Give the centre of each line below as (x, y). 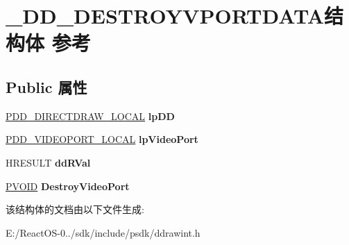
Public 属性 (46, 86)
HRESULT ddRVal (48, 162)
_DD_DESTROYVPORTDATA (165, 16)
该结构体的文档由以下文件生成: (75, 209)
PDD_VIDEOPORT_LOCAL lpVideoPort (102, 139)
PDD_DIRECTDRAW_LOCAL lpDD (90, 116)
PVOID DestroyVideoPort (68, 186)
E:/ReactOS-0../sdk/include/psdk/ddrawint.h (103, 232)
